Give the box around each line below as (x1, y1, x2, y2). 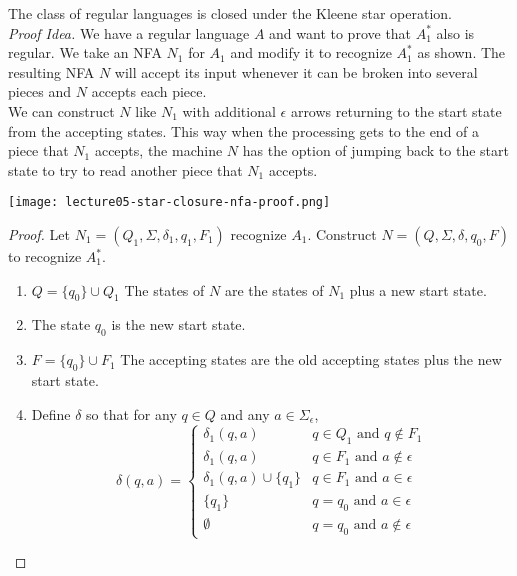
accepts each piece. (91, 81, 207, 102)
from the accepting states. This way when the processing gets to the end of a (8, 120, 480, 141)
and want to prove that (269, 22, 412, 43)
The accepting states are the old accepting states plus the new (120, 349, 502, 370)
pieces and (8, 81, 72, 102)
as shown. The (417, 42, 506, 63)
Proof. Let (8, 224, 70, 244)
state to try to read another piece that (8, 159, 243, 180)
